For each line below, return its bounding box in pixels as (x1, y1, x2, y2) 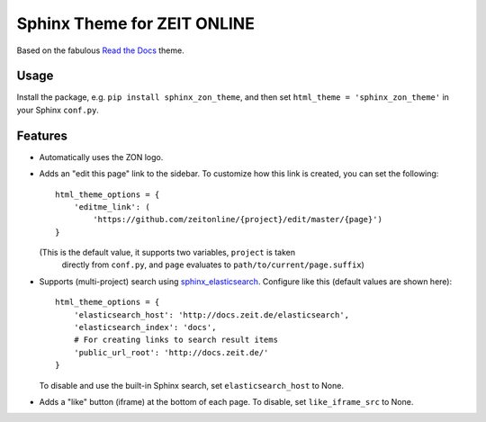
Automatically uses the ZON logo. (39, 151, 164, 162)
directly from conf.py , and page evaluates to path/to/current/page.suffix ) (61, 259, 364, 270)
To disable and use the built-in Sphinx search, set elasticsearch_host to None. (39, 380, 344, 391)
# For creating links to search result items (73, 335, 279, 346)
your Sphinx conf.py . (16, 104, 99, 115)
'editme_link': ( (73, 202, 150, 211)
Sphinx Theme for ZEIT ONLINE (16, 13, 256, 33)
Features (16, 128, 67, 143)
